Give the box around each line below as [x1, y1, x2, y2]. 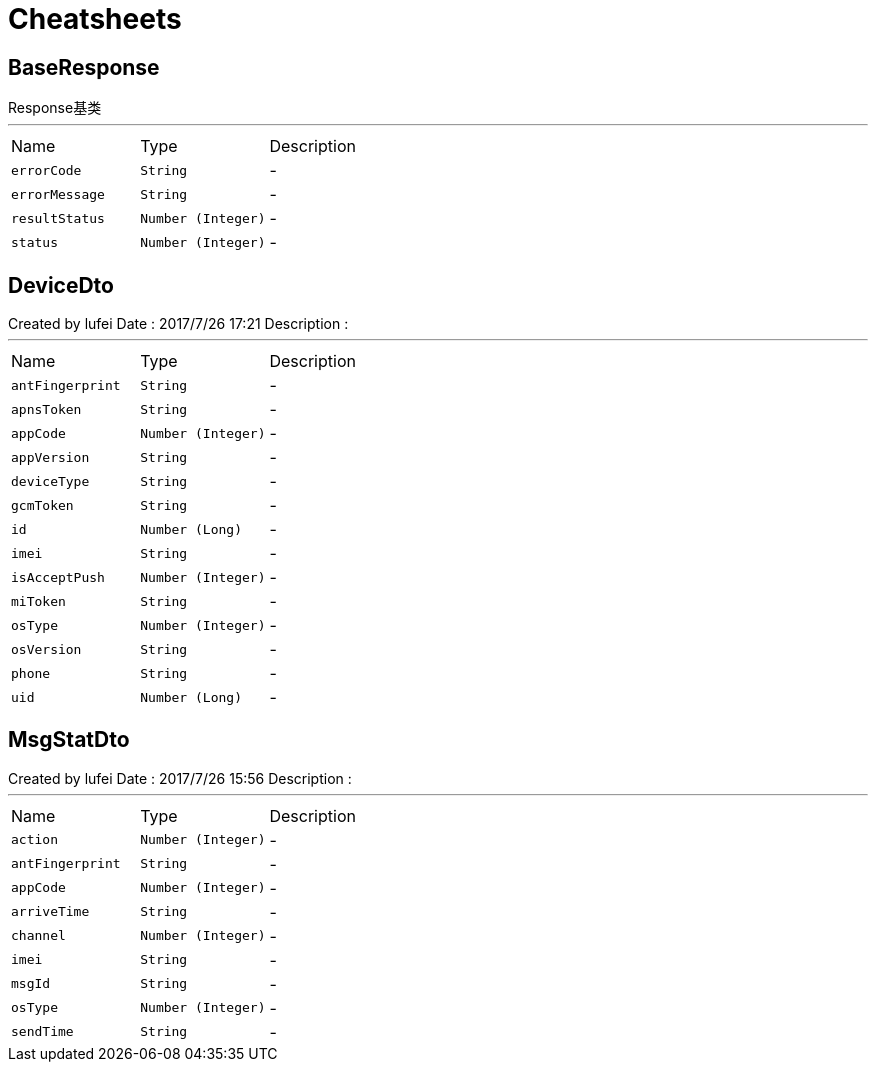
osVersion [11, 641, 82, 657]
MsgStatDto [8, 727, 130, 753]
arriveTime [11, 904, 90, 920]
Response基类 [8, 99, 102, 117]
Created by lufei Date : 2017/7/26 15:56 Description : [8, 769, 352, 787]
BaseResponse [8, 54, 160, 80]
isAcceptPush [11, 569, 105, 585]
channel [11, 928, 66, 944]
